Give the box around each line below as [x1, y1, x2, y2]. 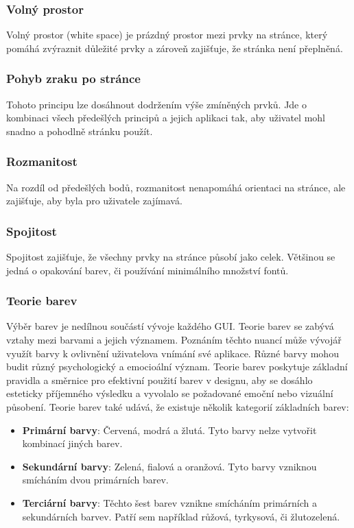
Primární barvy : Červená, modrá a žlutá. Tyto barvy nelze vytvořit [22, 422, 317, 437]
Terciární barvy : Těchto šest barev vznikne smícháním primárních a [22, 495, 318, 509]
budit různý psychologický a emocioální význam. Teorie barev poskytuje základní [6, 359, 348, 374]
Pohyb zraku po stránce [6, 70, 141, 87]
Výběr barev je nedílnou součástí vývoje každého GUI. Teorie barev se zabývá [6, 319, 334, 333]
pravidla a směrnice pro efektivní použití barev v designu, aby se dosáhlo [6, 372, 313, 387]
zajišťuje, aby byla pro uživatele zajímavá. [6, 193, 182, 208]
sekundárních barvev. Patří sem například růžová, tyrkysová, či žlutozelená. [22, 509, 340, 523]
